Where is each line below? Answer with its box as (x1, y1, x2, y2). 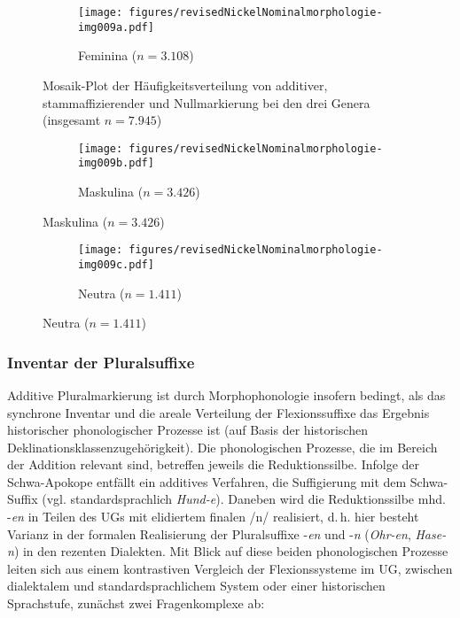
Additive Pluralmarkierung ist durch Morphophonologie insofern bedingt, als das (7, 385, 446, 404)
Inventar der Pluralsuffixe (7, 351, 195, 373)
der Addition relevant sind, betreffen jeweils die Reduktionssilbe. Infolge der (7, 455, 420, 474)
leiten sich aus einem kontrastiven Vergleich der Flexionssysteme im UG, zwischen (7, 559, 453, 577)
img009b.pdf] (78, 157, 154, 170)
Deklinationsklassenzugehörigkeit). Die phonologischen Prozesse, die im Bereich (7, 437, 438, 456)
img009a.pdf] (78, 20, 154, 34)
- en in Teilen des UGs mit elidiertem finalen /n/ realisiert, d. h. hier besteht (7, 507, 419, 526)
